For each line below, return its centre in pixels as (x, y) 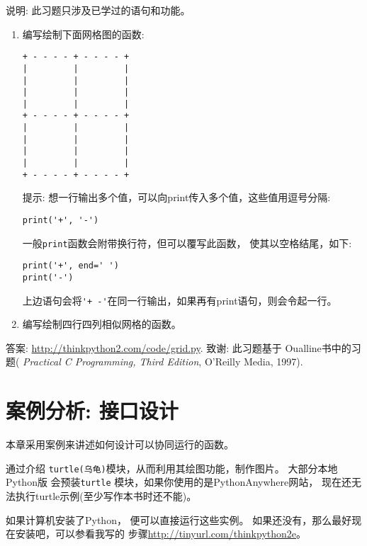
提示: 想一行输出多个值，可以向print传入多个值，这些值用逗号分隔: (176, 197)
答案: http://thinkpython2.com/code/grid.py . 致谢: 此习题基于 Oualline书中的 (179, 347)
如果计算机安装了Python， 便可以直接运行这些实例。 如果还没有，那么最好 (179, 519)
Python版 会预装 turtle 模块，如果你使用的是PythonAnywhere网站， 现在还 (179, 482)
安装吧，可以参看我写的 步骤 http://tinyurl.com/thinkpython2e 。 (160, 534)
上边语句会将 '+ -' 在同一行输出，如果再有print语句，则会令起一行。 (180, 300)
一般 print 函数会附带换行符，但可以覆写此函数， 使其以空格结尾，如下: (187, 243)
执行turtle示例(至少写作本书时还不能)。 (106, 496)
